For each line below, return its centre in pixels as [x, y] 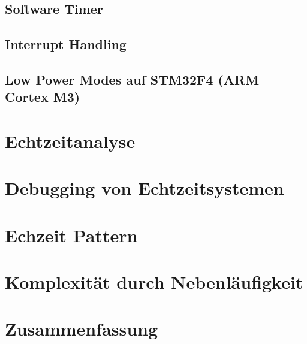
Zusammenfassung [82, 329]
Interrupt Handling [66, 44]
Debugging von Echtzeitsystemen [145, 188]
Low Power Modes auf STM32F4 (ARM [132, 79]
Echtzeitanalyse [70, 141]
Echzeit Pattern [71, 235]
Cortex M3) [43, 97]
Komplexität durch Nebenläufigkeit [154, 282]
